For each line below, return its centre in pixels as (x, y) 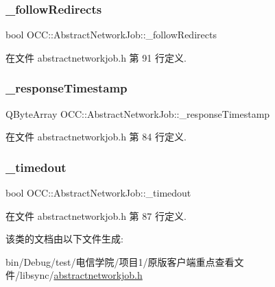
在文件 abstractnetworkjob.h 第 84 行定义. (96, 137)
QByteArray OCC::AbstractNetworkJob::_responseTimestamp (138, 113)
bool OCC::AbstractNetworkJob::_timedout (98, 193)
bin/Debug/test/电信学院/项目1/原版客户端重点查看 (120, 261)
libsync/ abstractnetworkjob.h (81, 275)
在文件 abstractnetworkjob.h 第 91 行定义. (96, 57)
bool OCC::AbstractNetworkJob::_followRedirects (111, 35)
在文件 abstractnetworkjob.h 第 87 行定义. (96, 215)
